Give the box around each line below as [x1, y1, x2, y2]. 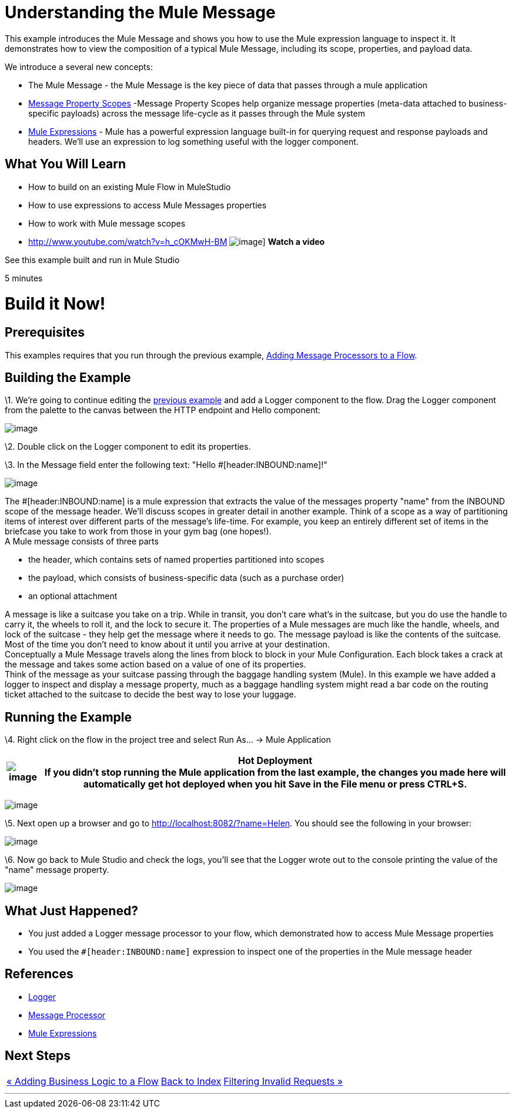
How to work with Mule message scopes [28, 218, 186, 228]
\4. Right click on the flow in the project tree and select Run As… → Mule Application [5, 735, 331, 745]
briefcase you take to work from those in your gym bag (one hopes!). [5, 526, 272, 537]
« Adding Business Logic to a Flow [6, 1075, 159, 1087]
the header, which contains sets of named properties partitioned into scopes [28, 554, 325, 565]
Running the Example [5, 709, 132, 725]
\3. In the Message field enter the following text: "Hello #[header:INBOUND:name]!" [5, 460, 327, 470]
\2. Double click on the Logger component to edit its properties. [5, 441, 251, 452]
